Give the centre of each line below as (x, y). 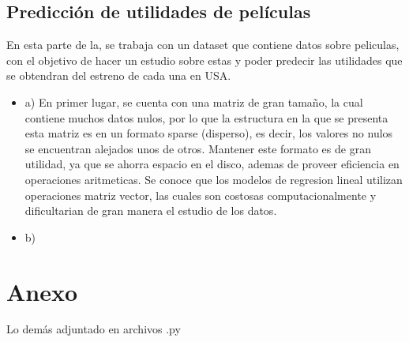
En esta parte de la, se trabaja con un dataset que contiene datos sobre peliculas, (203, 45)
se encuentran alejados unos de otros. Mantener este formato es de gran (198, 148)
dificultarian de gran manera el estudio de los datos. (151, 210)
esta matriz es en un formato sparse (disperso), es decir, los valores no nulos (209, 133)
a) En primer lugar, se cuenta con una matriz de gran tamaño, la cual (194, 101)
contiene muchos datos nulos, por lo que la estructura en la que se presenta (206, 117)
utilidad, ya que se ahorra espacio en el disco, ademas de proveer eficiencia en (212, 164)
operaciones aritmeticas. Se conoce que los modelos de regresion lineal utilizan (214, 179)
